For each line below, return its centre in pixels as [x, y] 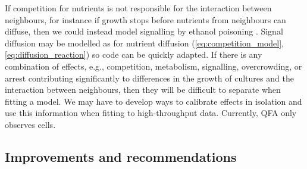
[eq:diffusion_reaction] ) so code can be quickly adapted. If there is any [134, 54]
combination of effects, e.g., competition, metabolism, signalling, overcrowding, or [153, 66]
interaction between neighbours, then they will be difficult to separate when [143, 90]
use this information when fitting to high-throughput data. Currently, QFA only [151, 113]
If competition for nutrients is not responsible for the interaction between [138, 8]
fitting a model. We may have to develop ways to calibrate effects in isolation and [153, 101]
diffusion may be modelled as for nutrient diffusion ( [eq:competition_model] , [144, 43]
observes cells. [30, 124]
